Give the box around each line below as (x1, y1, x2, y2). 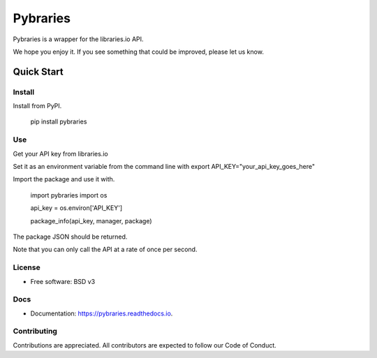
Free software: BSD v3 (30, 277, 96, 285)
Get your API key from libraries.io (13, 149, 108, 158)
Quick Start (13, 66, 64, 77)
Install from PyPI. (13, 102, 62, 110)
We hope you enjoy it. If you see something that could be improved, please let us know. (13, 47, 265, 56)
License (13, 262, 41, 272)
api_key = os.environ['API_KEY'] (30, 204, 122, 212)
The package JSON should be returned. (13, 232, 128, 241)
